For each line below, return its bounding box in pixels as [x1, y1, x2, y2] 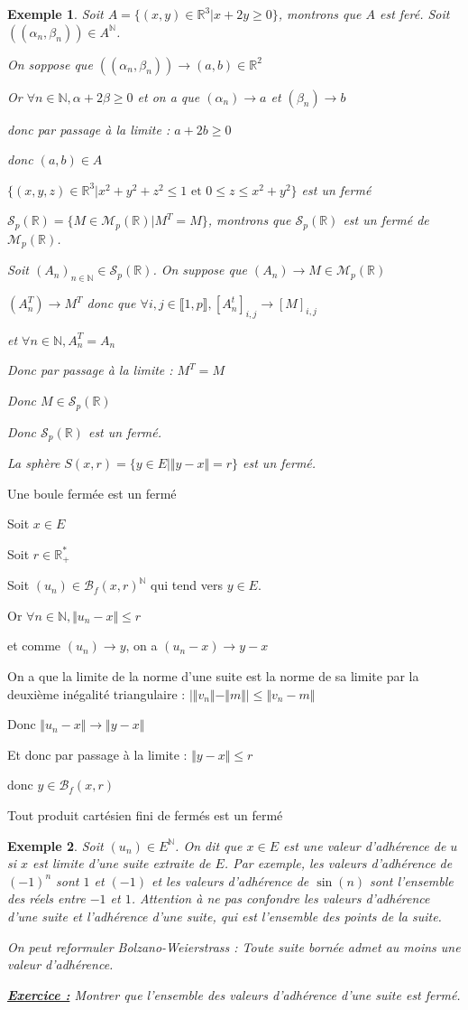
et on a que [137, 87, 200, 106]
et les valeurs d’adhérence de [151, 871, 309, 890]
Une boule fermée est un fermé [7, 483, 177, 502]
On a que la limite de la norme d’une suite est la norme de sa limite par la [7, 666, 419, 685]
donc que [87, 294, 136, 313]
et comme [7, 636, 61, 655]
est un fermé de [343, 210, 429, 229]
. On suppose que [152, 260, 247, 279]
